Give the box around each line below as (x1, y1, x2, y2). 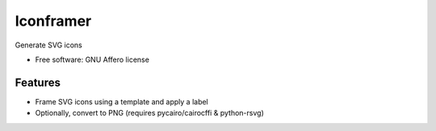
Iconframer (15, 12, 92, 30)
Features (15, 76, 61, 89)
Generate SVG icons (15, 40, 82, 50)
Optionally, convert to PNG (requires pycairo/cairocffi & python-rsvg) (35, 108, 264, 118)
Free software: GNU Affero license (35, 55, 149, 64)
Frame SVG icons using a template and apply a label (35, 96, 209, 106)
